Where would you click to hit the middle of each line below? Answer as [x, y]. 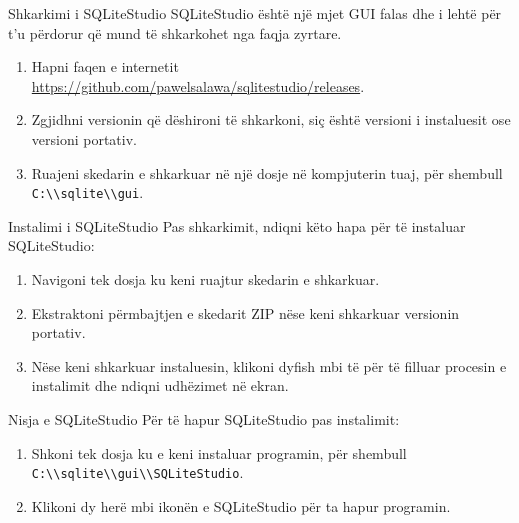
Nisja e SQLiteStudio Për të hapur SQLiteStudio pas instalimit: [204, 418]
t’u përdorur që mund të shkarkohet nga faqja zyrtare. [175, 32]
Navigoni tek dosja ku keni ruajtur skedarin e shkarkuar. [205, 279]
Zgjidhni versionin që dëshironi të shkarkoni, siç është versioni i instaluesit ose [271, 119]
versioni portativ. [84, 138]
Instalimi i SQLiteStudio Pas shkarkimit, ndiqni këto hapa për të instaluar [237, 225]
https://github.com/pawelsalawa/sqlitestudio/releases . [198, 85]
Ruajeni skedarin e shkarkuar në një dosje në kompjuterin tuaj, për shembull [267, 172]
